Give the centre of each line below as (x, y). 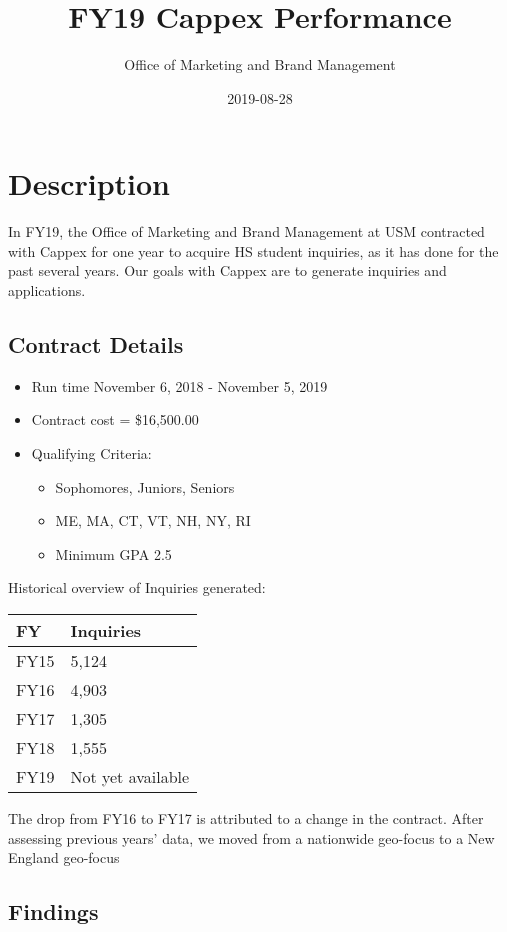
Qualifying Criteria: (91, 453)
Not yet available (130, 776)
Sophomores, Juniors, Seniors (145, 486)
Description (89, 183)
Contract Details (96, 344)
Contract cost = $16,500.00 (115, 419)
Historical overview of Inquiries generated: (137, 587)
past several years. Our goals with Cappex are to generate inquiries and (227, 270)
